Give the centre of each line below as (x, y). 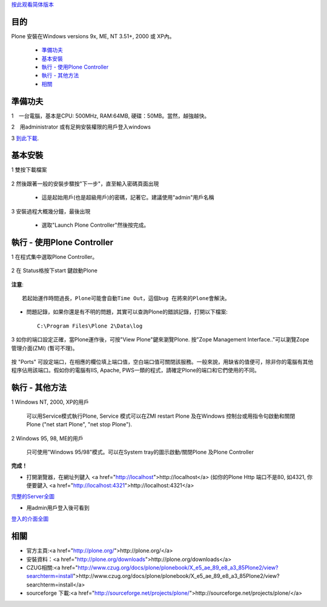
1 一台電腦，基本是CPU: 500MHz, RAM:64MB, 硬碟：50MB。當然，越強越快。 (111, 116)
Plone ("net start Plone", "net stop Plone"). (79, 424)
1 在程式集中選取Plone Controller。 (54, 257)
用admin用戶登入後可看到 (58, 508)
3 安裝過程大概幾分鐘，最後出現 (51, 211)
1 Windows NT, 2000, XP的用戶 (50, 402)
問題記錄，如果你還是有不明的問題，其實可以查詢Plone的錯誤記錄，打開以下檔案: (127, 312)
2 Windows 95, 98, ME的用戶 (48, 438)
